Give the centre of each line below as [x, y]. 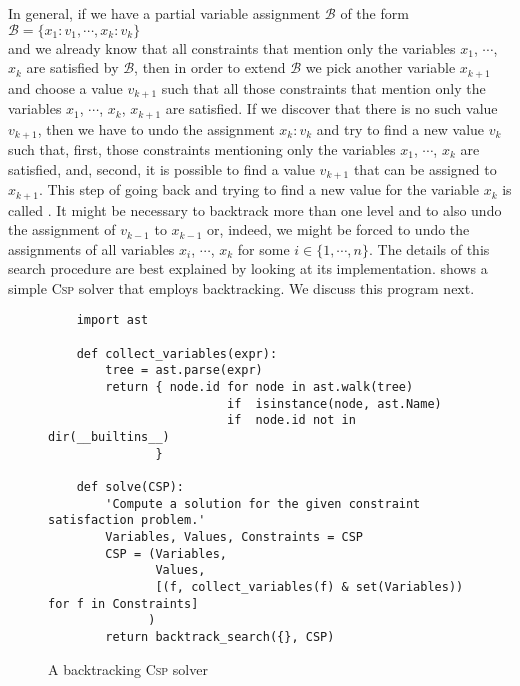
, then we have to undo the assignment [156, 128]
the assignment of [62, 229]
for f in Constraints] [123, 603]
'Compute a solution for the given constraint [263, 503]
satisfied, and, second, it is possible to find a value [161, 168]
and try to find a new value [400, 128]
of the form [374, 13]
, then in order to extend [210, 67]
